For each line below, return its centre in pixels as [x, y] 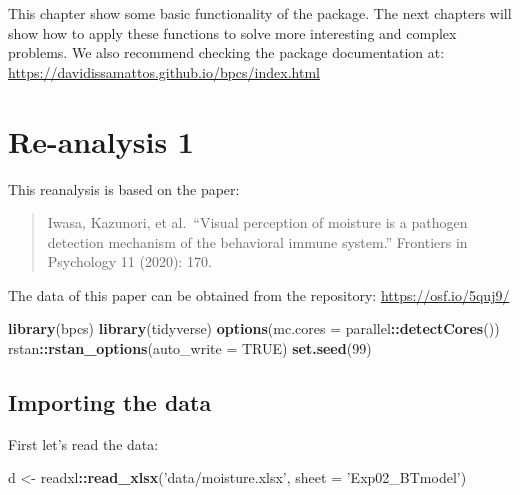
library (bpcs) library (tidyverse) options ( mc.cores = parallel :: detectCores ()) [254, 328]
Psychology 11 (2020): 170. [129, 261]
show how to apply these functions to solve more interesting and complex [232, 32]
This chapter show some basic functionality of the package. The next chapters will [260, 13]
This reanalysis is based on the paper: [124, 188]
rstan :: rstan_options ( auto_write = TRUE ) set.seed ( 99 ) [190, 348]
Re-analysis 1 [101, 140]
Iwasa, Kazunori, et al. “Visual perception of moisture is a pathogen [257, 222]
